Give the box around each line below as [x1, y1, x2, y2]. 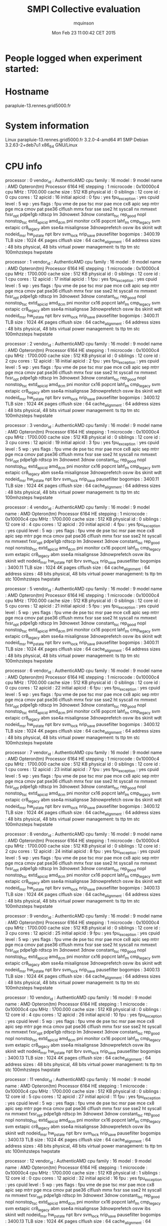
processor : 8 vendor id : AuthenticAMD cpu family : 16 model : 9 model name [5, 831, 163, 838]
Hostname [5, 86, 49, 97]
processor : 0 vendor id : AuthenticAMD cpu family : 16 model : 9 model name [5, 177, 163, 184]
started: [5, 63, 39, 74]
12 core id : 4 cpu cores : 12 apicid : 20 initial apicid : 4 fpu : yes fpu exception [5, 521, 161, 528]
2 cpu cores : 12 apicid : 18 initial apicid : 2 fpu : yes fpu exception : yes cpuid [5, 357, 160, 365]
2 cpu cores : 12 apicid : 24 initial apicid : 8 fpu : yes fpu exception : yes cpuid [5, 848, 161, 855]
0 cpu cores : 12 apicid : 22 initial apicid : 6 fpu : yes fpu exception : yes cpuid [5, 684, 161, 692]
